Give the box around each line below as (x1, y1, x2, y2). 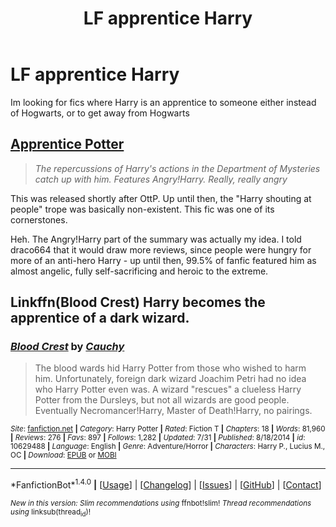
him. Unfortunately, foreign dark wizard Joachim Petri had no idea (34, 373, 307, 385)
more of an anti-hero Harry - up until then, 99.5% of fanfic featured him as (10, 254, 317, 266)
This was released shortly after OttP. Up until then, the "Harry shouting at (10, 192, 312, 204)
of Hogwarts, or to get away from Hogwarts (10, 107, 190, 119)
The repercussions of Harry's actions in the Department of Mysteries (34, 162, 321, 174)
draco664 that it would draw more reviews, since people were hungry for (10, 243, 312, 256)
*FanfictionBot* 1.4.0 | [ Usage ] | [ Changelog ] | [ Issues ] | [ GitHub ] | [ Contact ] (10, 477, 322, 491)
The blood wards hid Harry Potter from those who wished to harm (34, 362, 307, 374)
